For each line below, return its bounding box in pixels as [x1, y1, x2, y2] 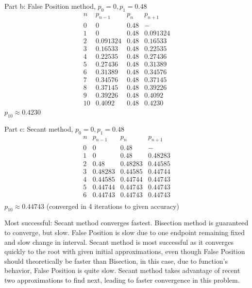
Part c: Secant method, [4, 123, 73, 134]
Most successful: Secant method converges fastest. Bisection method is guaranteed [4, 218, 249, 228]
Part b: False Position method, [4, 1, 96, 11]
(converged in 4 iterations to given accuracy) [46, 201, 179, 211]
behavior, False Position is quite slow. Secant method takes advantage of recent [4, 265, 240, 275]
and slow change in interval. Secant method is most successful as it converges [4, 237, 234, 247]
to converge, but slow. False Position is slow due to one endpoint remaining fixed [4, 227, 245, 237]
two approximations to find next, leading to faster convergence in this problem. [4, 275, 240, 285]
